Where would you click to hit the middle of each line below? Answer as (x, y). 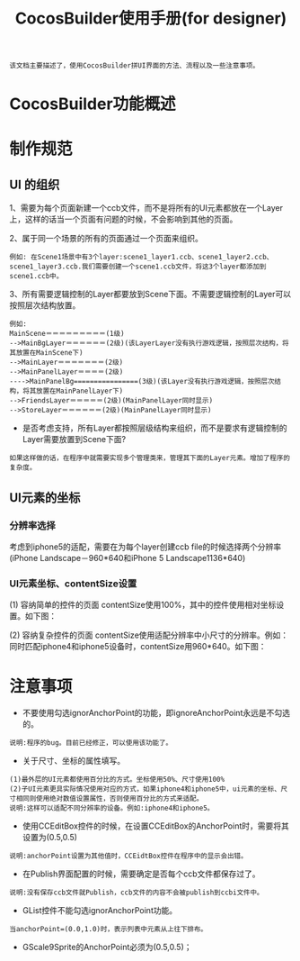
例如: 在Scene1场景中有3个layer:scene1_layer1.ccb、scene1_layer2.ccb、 (141, 258)
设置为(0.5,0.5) (50, 838)
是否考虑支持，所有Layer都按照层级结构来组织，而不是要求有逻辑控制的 (154, 428)
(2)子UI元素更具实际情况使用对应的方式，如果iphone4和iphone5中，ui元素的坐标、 (145, 789)
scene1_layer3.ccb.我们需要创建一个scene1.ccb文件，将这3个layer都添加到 (138, 267)
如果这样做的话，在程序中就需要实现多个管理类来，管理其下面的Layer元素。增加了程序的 (150, 458)
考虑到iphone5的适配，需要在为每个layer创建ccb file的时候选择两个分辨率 (146, 547)
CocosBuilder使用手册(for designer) (151, 18)
